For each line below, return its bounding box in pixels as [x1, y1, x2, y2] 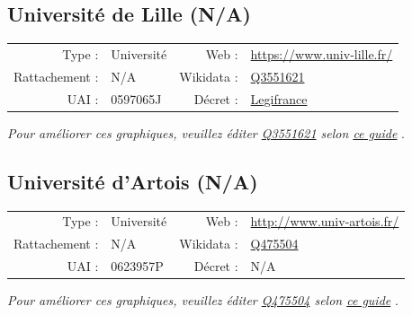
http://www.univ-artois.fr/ [250, 212, 399, 231]
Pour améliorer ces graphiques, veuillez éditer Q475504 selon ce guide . [7, 291, 399, 310]
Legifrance [250, 89, 308, 108]
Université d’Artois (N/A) [7, 167, 258, 195]
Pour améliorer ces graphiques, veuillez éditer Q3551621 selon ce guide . [7, 123, 405, 142]
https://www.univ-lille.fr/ [250, 44, 393, 63]
